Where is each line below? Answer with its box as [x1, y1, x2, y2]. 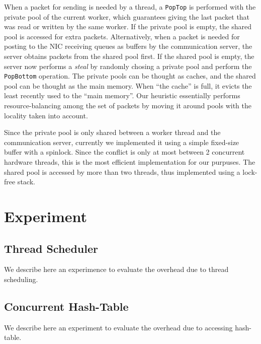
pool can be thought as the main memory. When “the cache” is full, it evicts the [4, 80, 252, 91]
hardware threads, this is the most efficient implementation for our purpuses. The [4, 157, 255, 167]
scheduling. [4, 273, 38, 284]
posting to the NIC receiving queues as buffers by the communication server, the [4, 41, 252, 51]
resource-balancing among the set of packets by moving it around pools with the [4, 100, 251, 111]
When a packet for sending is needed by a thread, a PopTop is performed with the [4, 2, 256, 12]
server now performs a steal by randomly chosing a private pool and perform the [4, 60, 252, 71]
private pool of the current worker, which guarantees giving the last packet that [4, 11, 250, 22]
